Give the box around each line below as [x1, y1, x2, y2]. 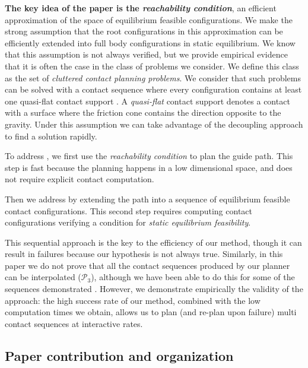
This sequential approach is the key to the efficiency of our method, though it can [5, 236, 302, 248]
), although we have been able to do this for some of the [91, 271, 295, 283]
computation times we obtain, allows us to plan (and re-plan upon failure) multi [5, 306, 297, 318]
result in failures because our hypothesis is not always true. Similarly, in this [5, 248, 283, 260]
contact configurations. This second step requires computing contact [5, 204, 252, 217]
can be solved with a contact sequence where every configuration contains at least [5, 83, 302, 96]
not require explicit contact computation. [5, 173, 154, 185]
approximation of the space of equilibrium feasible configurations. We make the [5, 13, 293, 26]
